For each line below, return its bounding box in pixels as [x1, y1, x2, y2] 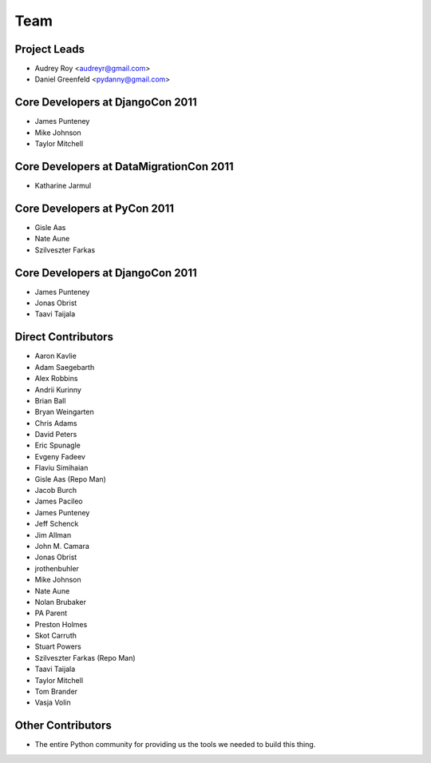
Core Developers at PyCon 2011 [14, 201, 175, 215]
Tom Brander [34, 687, 78, 697]
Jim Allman [34, 530, 72, 539]
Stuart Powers [34, 642, 81, 651]
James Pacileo [34, 496, 83, 507]
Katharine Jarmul [34, 181, 92, 191]
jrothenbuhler [34, 563, 80, 573]
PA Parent [34, 608, 68, 618]
